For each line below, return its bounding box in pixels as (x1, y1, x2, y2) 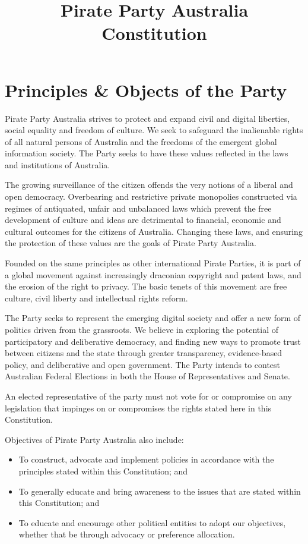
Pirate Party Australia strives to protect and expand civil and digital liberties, (5, 112, 290, 124)
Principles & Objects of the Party (5, 77, 287, 102)
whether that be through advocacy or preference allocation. (18, 528, 235, 540)
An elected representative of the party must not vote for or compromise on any (5, 389, 292, 402)
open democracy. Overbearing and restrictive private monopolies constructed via (5, 190, 297, 203)
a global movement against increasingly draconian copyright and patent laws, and (5, 268, 301, 281)
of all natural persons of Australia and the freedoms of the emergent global (5, 135, 277, 147)
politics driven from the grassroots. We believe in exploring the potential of (5, 323, 278, 335)
